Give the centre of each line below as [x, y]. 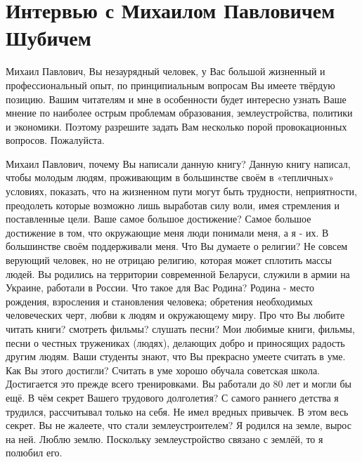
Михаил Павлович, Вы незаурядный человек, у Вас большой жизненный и [166, 71]
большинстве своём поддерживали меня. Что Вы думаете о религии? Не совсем [177, 246]
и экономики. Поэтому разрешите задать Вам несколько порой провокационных [176, 126]
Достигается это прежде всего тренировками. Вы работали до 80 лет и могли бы [179, 384]
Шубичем [49, 38]
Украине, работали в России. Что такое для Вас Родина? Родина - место [160, 288]
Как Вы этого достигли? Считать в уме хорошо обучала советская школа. [163, 370]
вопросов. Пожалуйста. [55, 140]
